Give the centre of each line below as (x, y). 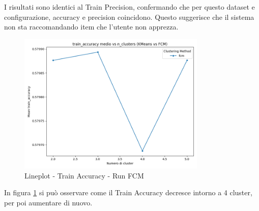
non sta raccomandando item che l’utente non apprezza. (91, 27)
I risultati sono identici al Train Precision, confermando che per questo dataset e (129, 7)
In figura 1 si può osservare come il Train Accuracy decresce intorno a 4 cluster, (128, 192)
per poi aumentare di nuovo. (48, 202)
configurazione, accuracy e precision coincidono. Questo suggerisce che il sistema (129, 17)
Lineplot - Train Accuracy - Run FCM (84, 175)
